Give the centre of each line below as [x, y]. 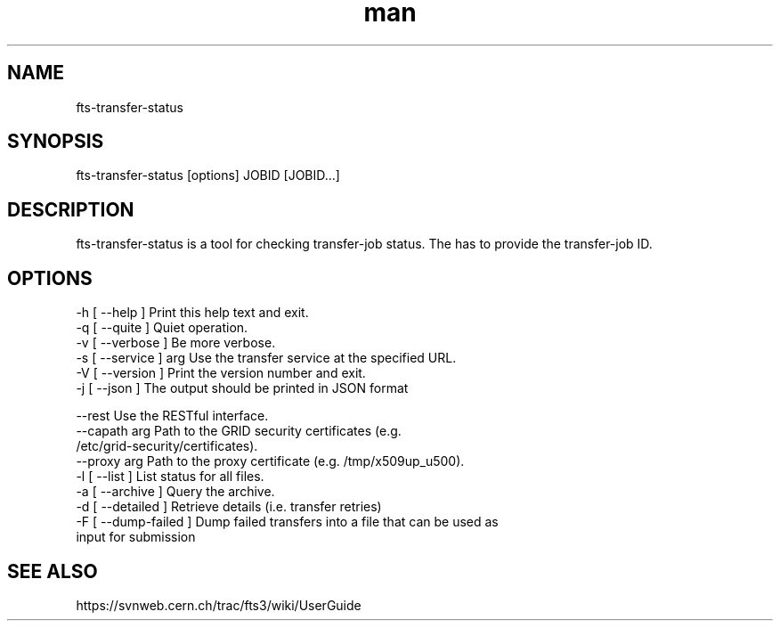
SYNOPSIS [56, 142]
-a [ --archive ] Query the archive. [175, 492]
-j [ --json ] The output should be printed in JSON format [242, 388]
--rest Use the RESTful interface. [172, 416]
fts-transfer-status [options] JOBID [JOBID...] [208, 175]
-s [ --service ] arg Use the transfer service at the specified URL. [266, 358]
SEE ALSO [53, 571]
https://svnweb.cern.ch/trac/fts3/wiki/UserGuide [219, 605]
